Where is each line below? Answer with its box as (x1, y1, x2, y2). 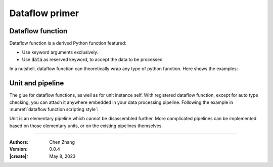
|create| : (9, 153, 28, 159)
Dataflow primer (9, 8, 79, 19)
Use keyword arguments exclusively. (22, 49, 99, 55)
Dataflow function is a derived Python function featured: (9, 40, 126, 46)
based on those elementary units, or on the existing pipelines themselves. (9, 123, 163, 129)
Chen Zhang (49, 139, 75, 145)
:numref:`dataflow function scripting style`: (9, 106, 99, 112)
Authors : (9, 139, 29, 145)
